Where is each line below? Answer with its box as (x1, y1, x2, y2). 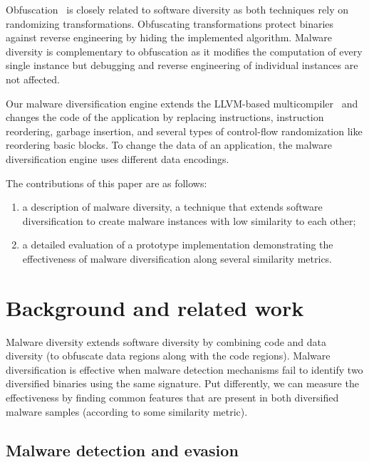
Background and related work (6, 293, 304, 322)
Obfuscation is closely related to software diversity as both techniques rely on (6, 2, 348, 16)
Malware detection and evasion (6, 439, 239, 461)
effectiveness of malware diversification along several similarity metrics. (22, 251, 333, 266)
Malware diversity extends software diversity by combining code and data (6, 334, 327, 349)
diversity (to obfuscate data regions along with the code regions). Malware (6, 348, 331, 363)
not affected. (6, 71, 60, 86)
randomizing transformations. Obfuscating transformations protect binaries (6, 16, 334, 31)
